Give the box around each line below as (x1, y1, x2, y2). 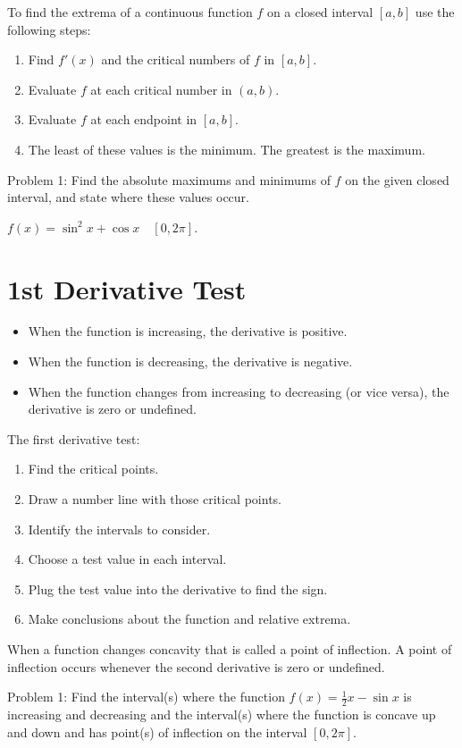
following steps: (7, 20, 91, 38)
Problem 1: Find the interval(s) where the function (7, 687, 285, 706)
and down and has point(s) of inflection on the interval (7, 722, 307, 741)
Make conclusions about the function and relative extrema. (28, 609, 351, 628)
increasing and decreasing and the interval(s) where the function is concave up (7, 705, 436, 724)
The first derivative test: (7, 429, 140, 448)
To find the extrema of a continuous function (7, 3, 253, 21)
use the (415, 3, 455, 21)
